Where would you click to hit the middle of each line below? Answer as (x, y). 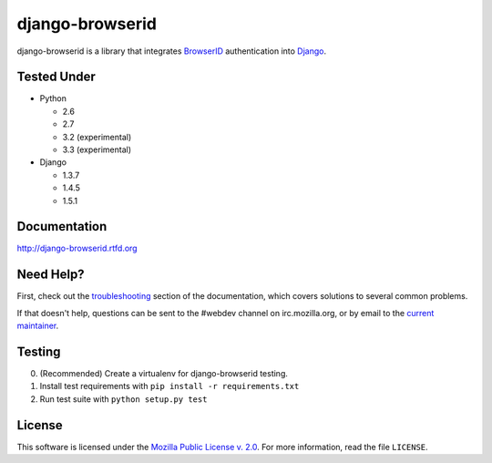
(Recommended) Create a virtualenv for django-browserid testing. (164, 374)
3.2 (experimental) (97, 137)
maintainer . (38, 326)
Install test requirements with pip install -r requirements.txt (169, 386)
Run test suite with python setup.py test (123, 399)
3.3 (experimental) (97, 149)
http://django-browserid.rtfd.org (77, 248)
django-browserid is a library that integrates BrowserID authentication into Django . (172, 51)
